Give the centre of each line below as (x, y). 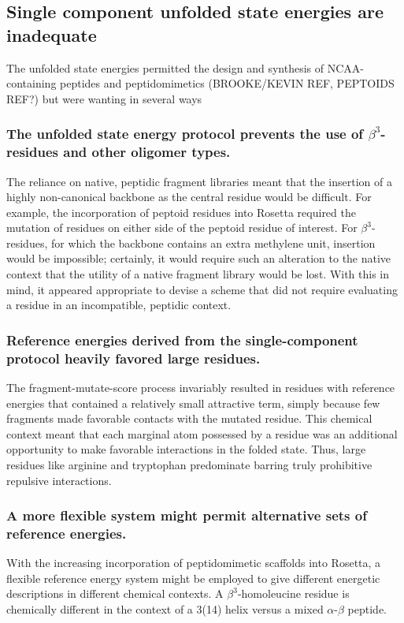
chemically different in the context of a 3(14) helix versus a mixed (165, 609)
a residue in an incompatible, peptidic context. (119, 305)
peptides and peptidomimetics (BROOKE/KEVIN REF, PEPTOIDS (227, 83)
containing (32, 83)
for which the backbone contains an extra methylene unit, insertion (213, 242)
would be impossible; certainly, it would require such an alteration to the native (199, 258)
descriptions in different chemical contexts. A (115, 593)
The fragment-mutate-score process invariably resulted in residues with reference (201, 387)
